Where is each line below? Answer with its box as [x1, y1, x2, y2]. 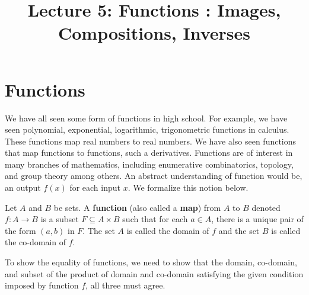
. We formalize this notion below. [128, 181, 249, 194]
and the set [218, 224, 260, 236]
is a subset [40, 213, 79, 225]
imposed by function [5, 279, 79, 291]
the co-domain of [5, 236, 66, 248]
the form [5, 224, 36, 236]
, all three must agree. [85, 279, 165, 291]
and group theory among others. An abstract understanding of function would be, [5, 169, 302, 182]
